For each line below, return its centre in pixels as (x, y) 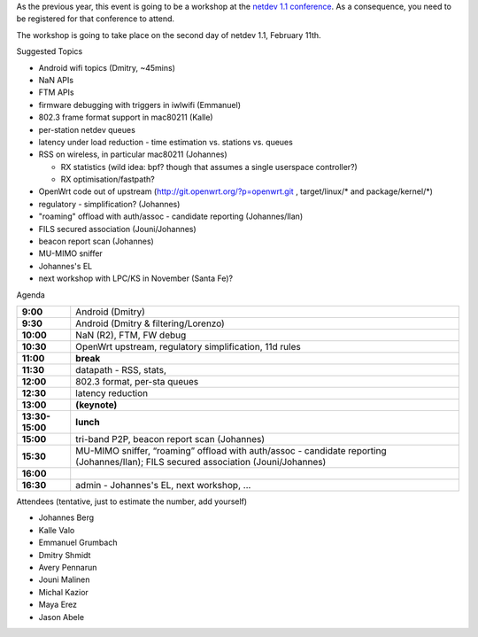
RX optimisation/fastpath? (108, 179)
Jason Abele (61, 617)
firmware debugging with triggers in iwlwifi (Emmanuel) (139, 105)
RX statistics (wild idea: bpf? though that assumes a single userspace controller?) (209, 167)
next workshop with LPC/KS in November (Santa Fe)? (136, 278)
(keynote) (96, 405)
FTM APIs (56, 92)
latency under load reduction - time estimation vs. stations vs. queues (166, 142)
